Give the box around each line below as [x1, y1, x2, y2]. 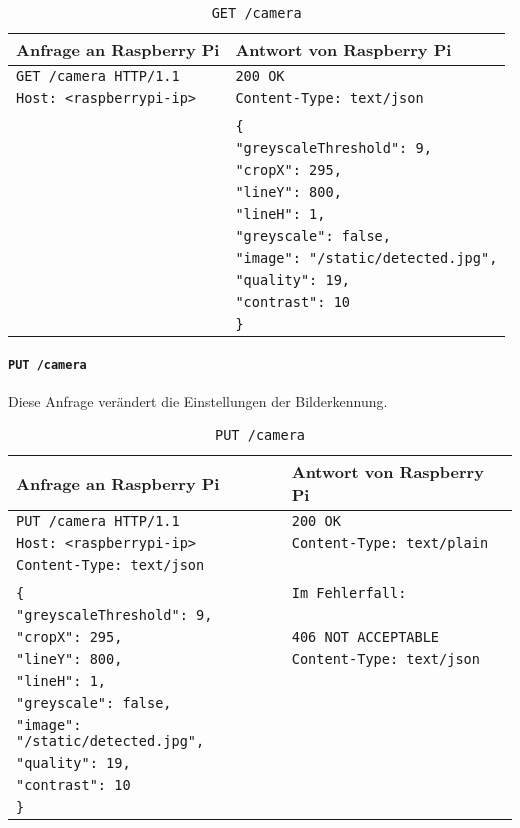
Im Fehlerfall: [291, 585, 407, 602]
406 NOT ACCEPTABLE [291, 629, 440, 646]
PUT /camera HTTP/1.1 [16, 513, 180, 530]
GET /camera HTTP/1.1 [16, 68, 180, 84]
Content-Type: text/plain [291, 535, 489, 552]
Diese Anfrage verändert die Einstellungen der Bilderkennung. [8, 390, 388, 411]
